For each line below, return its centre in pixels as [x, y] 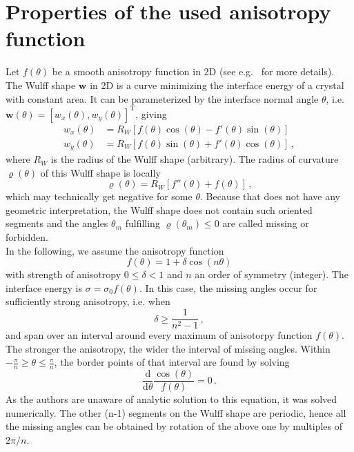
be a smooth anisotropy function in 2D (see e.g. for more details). [193, 71]
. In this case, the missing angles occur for [228, 287]
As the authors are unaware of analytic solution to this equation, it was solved [171, 399]
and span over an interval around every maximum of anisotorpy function [159, 335]
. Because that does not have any [270, 196]
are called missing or [266, 223]
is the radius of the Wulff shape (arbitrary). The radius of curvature [195, 159]
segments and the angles [57, 223]
